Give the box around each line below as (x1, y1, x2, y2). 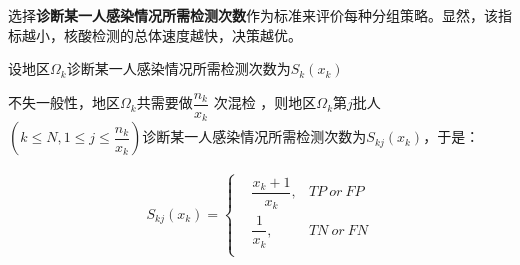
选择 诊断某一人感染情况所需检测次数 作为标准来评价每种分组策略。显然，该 (8, 5, 498, 25)
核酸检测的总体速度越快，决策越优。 (63, 24, 302, 45)
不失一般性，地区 (8, 92, 120, 113)
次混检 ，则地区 (213, 92, 317, 113)
